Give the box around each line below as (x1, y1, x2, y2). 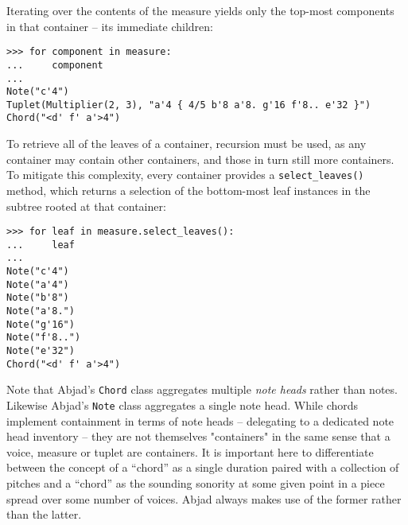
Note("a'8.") (6, 305, 75, 317)
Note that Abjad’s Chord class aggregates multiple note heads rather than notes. (6, 381, 398, 398)
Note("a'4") (6, 278, 69, 290)
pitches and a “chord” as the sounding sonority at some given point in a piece (6, 475, 385, 492)
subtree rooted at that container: (6, 197, 166, 214)
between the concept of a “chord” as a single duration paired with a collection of (6, 459, 399, 476)
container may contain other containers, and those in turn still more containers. (6, 150, 394, 167)
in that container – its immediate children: (6, 17, 213, 34)
